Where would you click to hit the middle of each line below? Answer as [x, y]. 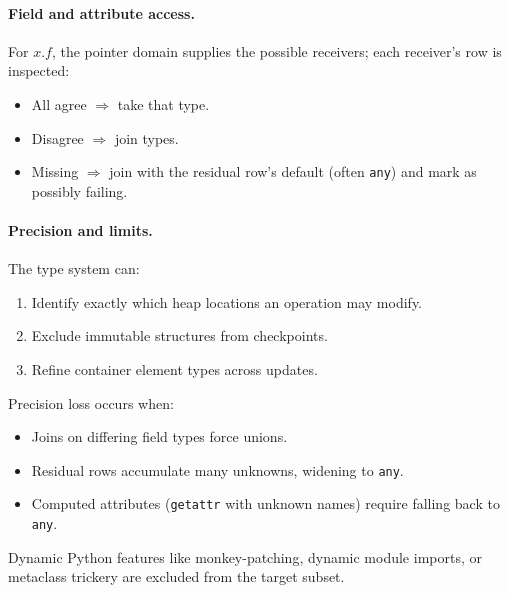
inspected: [39, 70]
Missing [55, 171]
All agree [59, 103]
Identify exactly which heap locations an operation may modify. [227, 301]
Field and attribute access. [101, 12]
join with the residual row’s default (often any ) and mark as [293, 171]
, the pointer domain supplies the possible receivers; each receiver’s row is [276, 50]
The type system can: [74, 268]
